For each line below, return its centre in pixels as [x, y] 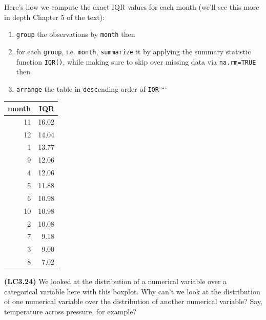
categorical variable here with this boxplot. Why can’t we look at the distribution [132, 291]
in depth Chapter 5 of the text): [55, 17]
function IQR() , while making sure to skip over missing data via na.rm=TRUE [136, 61]
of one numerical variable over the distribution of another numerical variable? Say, [133, 301]
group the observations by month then [76, 34]
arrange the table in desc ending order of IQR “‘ [91, 88]
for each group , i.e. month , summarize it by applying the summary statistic [134, 51]
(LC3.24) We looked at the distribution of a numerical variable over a [116, 281]
